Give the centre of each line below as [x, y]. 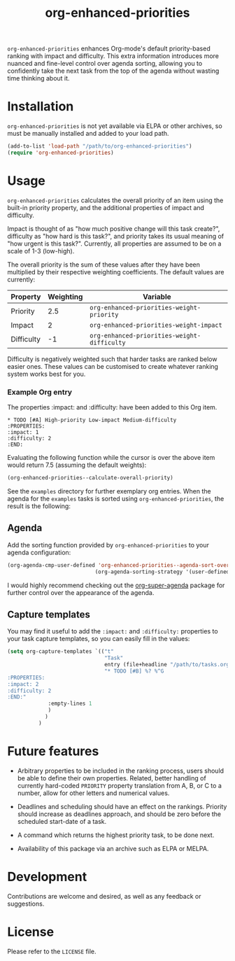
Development [47, 877]
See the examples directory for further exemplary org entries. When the [109, 491]
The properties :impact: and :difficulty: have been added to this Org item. [112, 407]
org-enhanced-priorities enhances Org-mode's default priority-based [109, 49]
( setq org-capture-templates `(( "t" [60, 652]
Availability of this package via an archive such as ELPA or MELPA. [113, 848]
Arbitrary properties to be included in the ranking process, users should [121, 771]
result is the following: [39, 506]
